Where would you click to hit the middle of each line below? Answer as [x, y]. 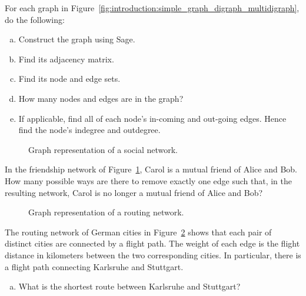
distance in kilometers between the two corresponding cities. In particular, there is [153, 255]
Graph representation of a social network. [103, 149]
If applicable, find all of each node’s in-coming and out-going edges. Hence [152, 118]
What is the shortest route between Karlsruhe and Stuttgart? [129, 286]
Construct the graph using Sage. [77, 39]
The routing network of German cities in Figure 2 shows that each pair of [138, 232]
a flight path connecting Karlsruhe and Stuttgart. [94, 266]
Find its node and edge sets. [69, 79]
